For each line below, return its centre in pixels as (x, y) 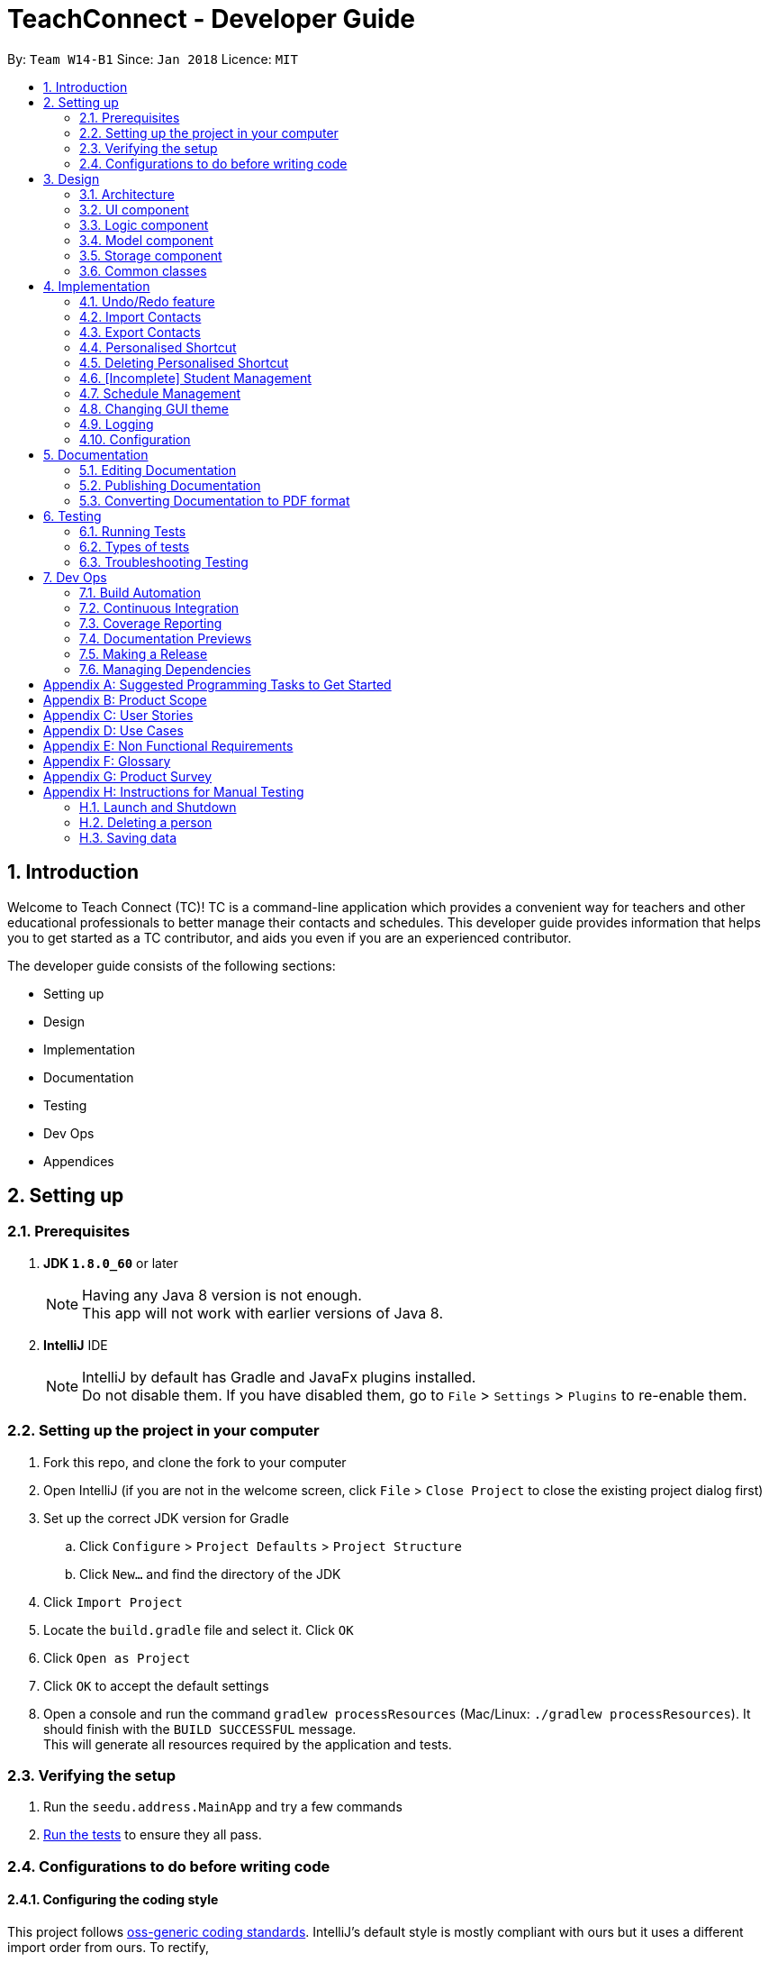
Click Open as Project (117, 1657)
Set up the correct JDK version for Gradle (166, 1518)
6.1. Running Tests (133, 531)
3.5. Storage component (151, 255)
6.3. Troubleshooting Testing (164, 561)
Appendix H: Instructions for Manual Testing (174, 791)
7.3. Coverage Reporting (151, 623)
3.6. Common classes (143, 270)
